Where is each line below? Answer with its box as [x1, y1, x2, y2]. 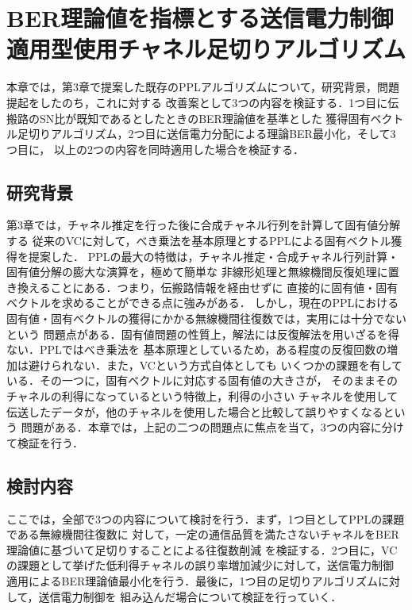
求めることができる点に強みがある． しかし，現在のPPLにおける [61, 294, 399, 311]
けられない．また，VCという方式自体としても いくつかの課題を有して [39, 356, 403, 373]
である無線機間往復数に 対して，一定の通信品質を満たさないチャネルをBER [6, 526, 399, 543]
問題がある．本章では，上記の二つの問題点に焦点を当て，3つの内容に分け [21, 419, 404, 435]
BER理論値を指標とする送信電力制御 [6, 2, 394, 34]
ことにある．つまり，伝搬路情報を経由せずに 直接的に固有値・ [50, 278, 376, 295]
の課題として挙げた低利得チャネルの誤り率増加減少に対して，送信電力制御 [6, 557, 395, 574]
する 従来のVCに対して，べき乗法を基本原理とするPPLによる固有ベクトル [6, 232, 391, 249]
